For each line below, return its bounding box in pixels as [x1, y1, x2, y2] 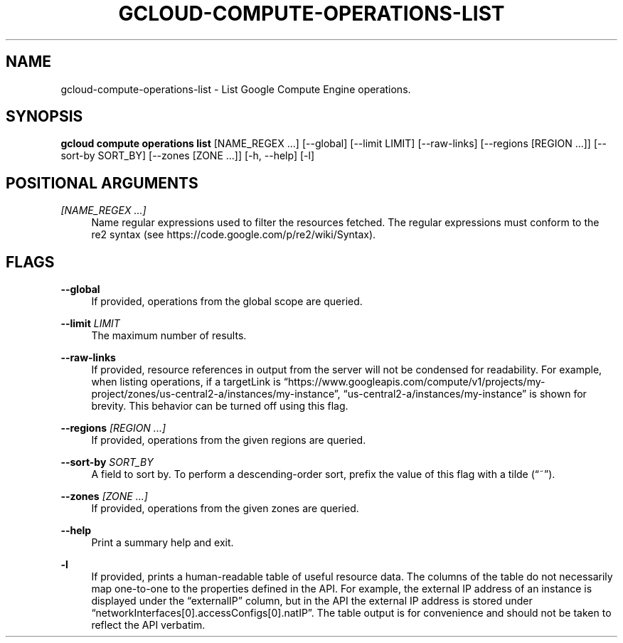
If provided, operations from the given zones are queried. [91, 502, 359, 515]
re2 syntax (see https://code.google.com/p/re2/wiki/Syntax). [91, 228, 376, 241]
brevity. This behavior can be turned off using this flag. [91, 400, 348, 413]
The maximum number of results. [91, 329, 247, 342]
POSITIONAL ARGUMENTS [6, 174, 198, 192]
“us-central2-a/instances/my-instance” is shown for [343, 388, 587, 400]
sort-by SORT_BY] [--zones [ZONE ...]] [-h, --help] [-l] [60, 149, 314, 162]
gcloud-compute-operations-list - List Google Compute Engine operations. [60, 83, 411, 95]
